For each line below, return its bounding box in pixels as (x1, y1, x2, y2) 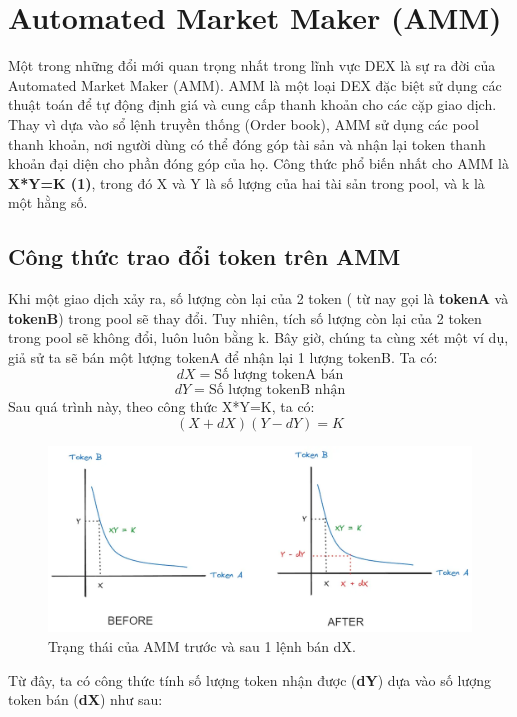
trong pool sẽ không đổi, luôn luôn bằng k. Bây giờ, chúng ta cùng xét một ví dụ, (8, 327, 509, 348)
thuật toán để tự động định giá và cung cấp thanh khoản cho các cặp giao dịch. (8, 94, 497, 115)
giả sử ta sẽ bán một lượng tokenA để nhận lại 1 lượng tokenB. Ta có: (8, 346, 438, 367)
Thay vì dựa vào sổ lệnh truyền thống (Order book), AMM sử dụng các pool (8, 113, 479, 134)
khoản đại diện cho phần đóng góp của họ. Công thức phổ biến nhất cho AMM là (8, 153, 509, 174)
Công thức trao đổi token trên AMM (8, 241, 401, 272)
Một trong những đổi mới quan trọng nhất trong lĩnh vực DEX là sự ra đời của (8, 55, 496, 76)
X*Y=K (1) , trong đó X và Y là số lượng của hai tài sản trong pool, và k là (8, 172, 485, 193)
